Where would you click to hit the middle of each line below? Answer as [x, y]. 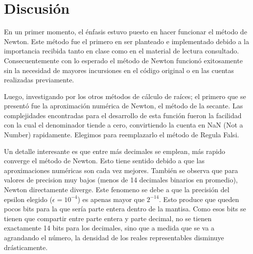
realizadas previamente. [39, 80]
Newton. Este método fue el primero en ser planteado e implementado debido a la [126, 41]
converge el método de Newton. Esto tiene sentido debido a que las [104, 161]
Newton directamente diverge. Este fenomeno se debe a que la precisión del [117, 190]
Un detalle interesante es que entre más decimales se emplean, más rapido [115, 151]
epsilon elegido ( [28, 199]
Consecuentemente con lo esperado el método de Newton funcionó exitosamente [123, 60]
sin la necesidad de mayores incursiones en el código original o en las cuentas [119, 70]
